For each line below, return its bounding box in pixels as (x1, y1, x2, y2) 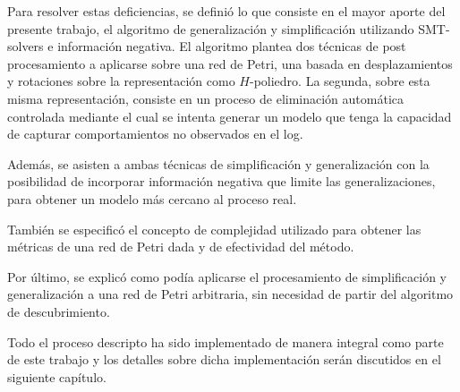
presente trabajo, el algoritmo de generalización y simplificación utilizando (7, 19, 414, 38)
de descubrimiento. (7, 302, 110, 320)
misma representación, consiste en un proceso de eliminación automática (7, 89, 405, 107)
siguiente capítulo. (7, 367, 106, 386)
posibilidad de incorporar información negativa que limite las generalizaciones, (7, 172, 436, 191)
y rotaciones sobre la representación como (7, 72, 235, 90)
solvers (7, 37, 44, 55)
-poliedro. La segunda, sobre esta (250, 72, 430, 90)
